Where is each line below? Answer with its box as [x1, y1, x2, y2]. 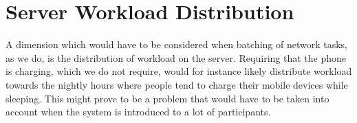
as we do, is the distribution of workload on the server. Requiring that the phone [6, 50, 346, 65]
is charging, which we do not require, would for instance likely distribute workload [6, 64, 352, 78]
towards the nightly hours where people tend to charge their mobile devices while [6, 77, 348, 91]
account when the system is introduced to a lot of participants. [6, 104, 271, 119]
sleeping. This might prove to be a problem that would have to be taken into [6, 91, 329, 105]
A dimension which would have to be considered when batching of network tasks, [6, 37, 347, 52]
